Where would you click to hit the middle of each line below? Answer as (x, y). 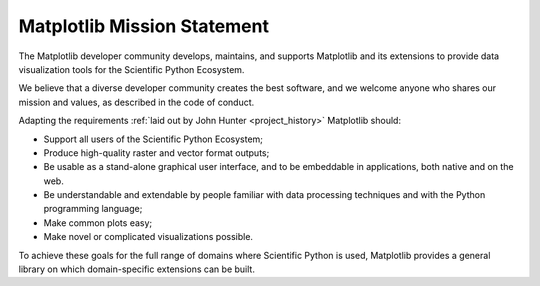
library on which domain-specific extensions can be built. (136, 269)
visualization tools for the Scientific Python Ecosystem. (131, 69)
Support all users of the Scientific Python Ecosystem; (153, 139)
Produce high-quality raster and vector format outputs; (156, 152)
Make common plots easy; (98, 222)
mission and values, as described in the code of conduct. (136, 102)
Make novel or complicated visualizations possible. (148, 237)
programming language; (93, 209)
